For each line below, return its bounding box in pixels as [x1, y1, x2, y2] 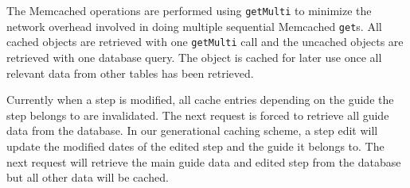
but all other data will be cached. [6, 169, 169, 186]
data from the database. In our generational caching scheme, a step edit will [6, 122, 378, 139]
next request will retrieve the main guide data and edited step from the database [6, 153, 401, 170]
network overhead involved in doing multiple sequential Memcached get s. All [6, 17, 382, 34]
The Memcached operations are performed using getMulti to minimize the [6, 2, 372, 18]
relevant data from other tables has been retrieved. [6, 64, 254, 81]
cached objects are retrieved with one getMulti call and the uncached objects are [6, 33, 404, 50]
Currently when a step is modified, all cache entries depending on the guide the [6, 91, 394, 108]
